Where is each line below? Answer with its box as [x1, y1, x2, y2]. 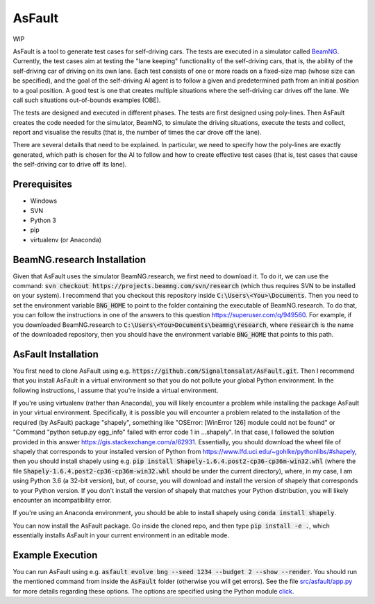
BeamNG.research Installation [12, 253, 147, 265]
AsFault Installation [12, 348, 99, 360]
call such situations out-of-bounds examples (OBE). [12, 96, 161, 104]
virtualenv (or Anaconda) [30, 235, 102, 244]
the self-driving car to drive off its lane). [12, 160, 127, 169]
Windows [30, 196, 58, 205]
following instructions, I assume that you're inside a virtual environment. [12, 386, 219, 394]
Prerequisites [12, 178, 72, 190]
